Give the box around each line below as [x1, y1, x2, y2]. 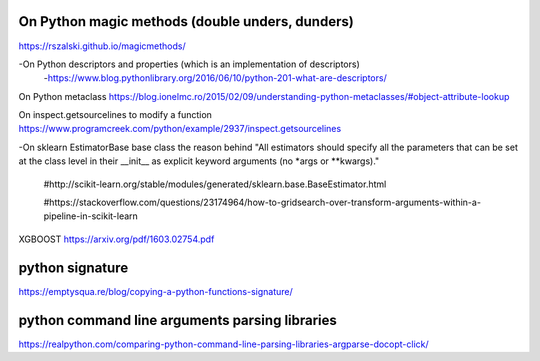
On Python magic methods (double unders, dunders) [18, 13, 354, 30]
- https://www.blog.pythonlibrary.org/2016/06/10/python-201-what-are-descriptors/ [43, 72, 387, 84]
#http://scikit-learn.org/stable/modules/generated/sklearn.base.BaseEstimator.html [43, 178, 387, 190]
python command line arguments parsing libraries [18, 311, 337, 329]
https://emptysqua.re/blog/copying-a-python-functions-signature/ [18, 285, 294, 297]
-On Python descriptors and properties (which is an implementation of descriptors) [18, 58, 360, 70]
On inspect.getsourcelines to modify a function [18, 109, 212, 121]
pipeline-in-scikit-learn [43, 210, 139, 222]
